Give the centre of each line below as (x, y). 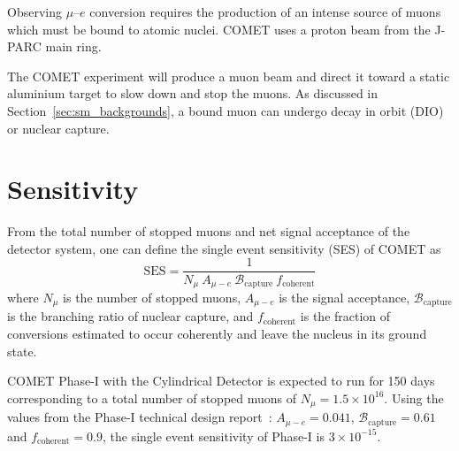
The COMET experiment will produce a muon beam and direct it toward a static (229, 76)
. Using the (414, 397)
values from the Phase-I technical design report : (140, 417)
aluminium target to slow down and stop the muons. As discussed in (193, 93)
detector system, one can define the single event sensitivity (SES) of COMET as (224, 248)
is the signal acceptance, (344, 297)
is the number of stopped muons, (152, 297)
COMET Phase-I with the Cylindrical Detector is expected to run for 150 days (221, 381)
